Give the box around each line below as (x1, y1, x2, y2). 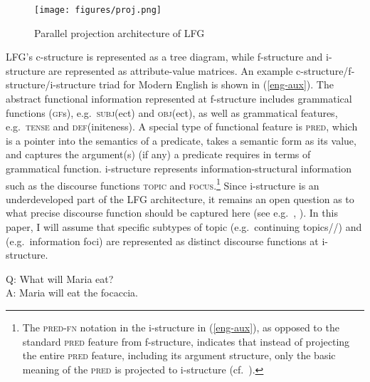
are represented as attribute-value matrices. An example (48, 63, 293, 78)
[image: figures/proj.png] (34, 5, 162, 15)
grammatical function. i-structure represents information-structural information (6, 161, 352, 175)
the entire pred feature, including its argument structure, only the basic (22, 348, 336, 363)
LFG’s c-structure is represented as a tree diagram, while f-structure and (6, 49, 323, 64)
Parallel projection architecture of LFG (34, 25, 205, 40)
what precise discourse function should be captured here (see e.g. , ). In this (6, 205, 338, 220)
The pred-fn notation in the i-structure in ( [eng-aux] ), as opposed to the (22, 320, 339, 334)
